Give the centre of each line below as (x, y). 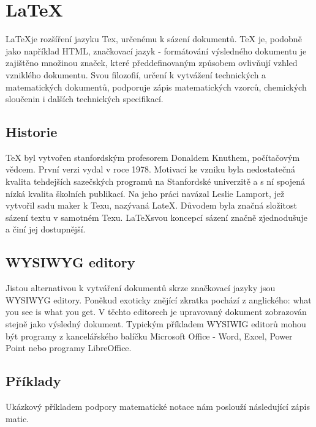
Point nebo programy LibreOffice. (69, 348)
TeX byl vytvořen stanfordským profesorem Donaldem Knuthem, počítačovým (153, 157)
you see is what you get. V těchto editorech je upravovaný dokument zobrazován (156, 312)
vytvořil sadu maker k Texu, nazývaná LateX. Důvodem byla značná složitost (151, 205)
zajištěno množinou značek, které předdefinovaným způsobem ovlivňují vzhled (152, 63)
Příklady (33, 381)
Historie (32, 132)
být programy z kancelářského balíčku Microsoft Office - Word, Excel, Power (149, 336)
